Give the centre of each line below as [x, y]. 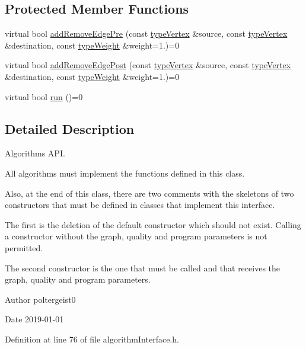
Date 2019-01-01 [34, 319]
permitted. [24, 247]
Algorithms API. [35, 153]
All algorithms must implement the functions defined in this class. [125, 173]
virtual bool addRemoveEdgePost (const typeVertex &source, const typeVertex [148, 65]
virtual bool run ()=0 [44, 96]
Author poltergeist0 [40, 299]
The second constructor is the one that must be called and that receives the [143, 268]
